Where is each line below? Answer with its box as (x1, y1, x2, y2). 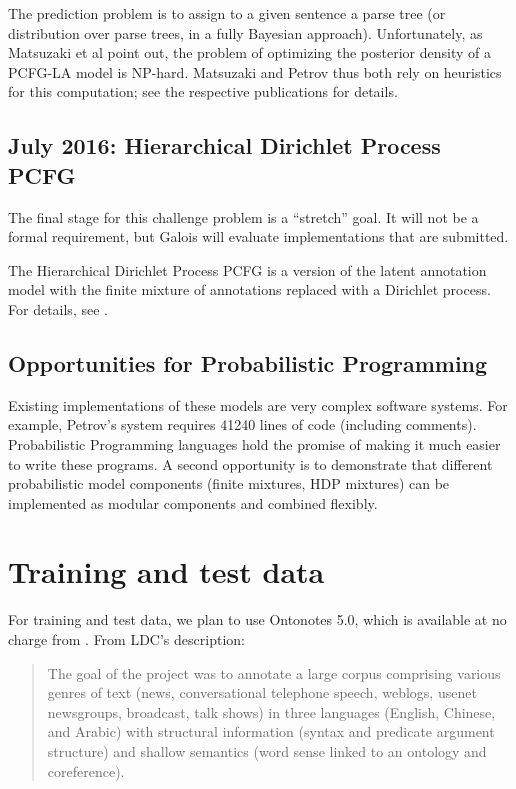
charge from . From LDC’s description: (8, 629, 245, 650)
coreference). (47, 760, 125, 781)
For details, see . (8, 298, 108, 319)
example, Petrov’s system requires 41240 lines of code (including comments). (8, 414, 477, 435)
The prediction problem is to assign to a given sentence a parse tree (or (8, 3, 446, 23)
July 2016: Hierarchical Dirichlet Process (8, 130, 441, 161)
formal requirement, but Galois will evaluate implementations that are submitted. (8, 226, 509, 247)
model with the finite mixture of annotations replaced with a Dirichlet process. (8, 279, 491, 300)
